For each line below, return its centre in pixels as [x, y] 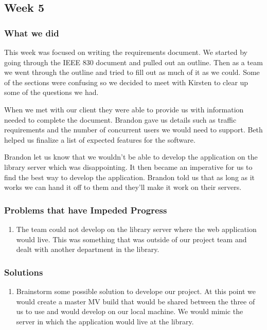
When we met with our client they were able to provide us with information [124, 109]
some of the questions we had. [51, 92]
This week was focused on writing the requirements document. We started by [126, 52]
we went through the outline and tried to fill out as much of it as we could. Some [132, 72]
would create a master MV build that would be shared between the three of [136, 301]
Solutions [24, 272]
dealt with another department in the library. [88, 249]
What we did [32, 33]
